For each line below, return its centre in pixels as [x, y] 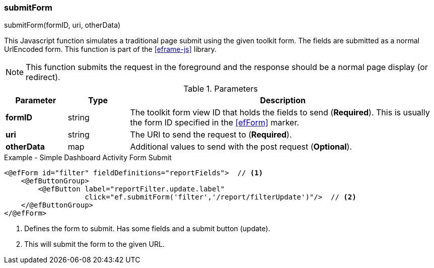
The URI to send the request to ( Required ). [211, 135]
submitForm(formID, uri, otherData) [62, 25]
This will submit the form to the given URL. [94, 244]
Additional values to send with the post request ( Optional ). [241, 147]
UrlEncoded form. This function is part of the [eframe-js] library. [111, 49]
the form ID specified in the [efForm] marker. [215, 123]
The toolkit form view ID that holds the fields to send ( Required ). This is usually [280, 113]
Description [283, 100]
